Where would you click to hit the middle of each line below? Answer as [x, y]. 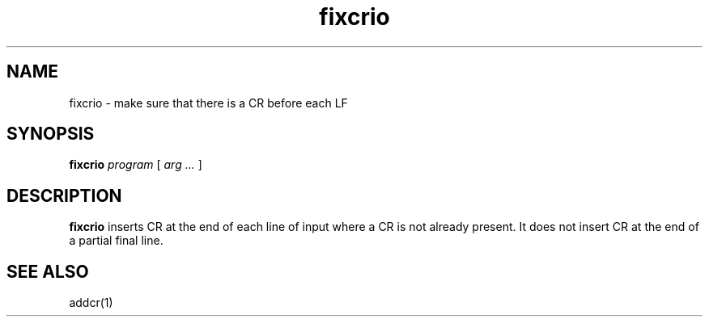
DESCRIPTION [64, 195]
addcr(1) [91, 303]
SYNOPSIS [51, 134]
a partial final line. [116, 241]
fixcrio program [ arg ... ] [136, 165]
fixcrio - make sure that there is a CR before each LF [208, 103]
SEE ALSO [48, 271]
